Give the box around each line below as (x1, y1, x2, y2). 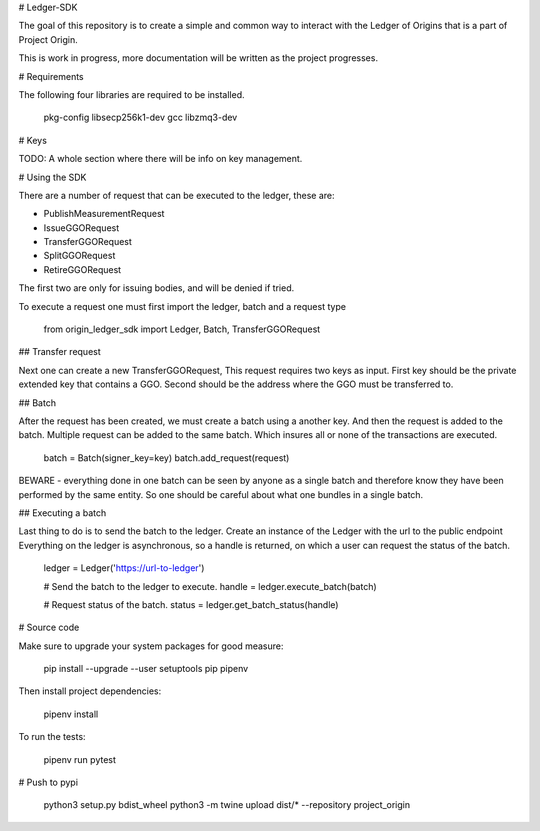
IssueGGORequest (43, 221, 120, 234)
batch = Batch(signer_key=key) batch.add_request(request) (43, 451, 290, 464)
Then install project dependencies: (18, 685, 162, 697)
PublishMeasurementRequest (43, 208, 165, 220)
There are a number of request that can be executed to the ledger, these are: (18, 189, 335, 201)
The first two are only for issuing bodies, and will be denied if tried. (18, 282, 295, 294)
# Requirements (18, 70, 84, 82)
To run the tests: (18, 731, 86, 743)
